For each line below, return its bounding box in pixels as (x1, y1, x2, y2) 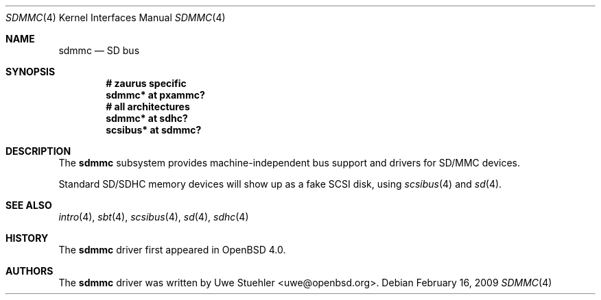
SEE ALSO (5, 199, 52, 211)
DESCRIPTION (5, 145, 71, 157)
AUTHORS (5, 265, 54, 277)
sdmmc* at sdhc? (106, 112, 188, 124)
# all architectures (106, 101, 190, 112)
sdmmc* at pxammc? (106, 89, 205, 101)
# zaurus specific (106, 77, 187, 89)
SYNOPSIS (5, 66, 56, 77)
